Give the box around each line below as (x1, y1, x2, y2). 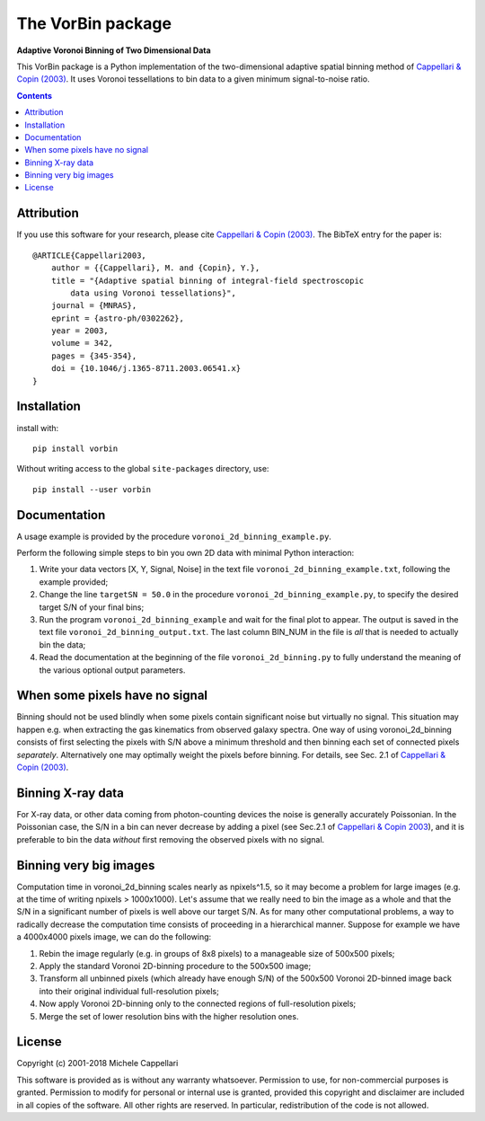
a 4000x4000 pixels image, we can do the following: (16, 931, 212, 942)
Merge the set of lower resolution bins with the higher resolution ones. (39, 1011, 299, 1021)
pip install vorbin (32, 443, 119, 454)
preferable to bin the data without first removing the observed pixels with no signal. (16, 834, 325, 844)
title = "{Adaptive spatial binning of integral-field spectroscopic (50, 275, 365, 286)
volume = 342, (50, 338, 114, 349)
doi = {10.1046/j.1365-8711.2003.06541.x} (50, 364, 242, 374)
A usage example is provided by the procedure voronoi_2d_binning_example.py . (16, 531, 332, 542)
